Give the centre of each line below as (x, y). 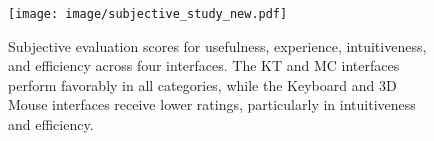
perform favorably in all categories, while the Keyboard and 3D (202, 84)
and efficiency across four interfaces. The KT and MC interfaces (204, 65)
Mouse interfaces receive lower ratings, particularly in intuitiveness (212, 104)
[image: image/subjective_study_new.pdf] (148, 14)
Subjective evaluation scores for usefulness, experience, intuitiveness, (217, 45)
